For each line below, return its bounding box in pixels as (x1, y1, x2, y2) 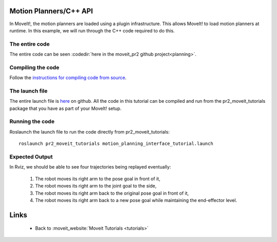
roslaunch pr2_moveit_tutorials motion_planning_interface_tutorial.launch (18, 141, 213, 146)
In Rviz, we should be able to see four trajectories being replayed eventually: (9, 164, 171, 170)
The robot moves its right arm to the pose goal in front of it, (35, 175, 161, 182)
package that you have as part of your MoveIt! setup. (9, 105, 122, 111)
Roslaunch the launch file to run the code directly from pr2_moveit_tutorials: (9, 128, 170, 135)
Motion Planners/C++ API (9, 7, 93, 15)
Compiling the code (9, 64, 60, 71)
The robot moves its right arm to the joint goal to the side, (35, 183, 156, 189)
